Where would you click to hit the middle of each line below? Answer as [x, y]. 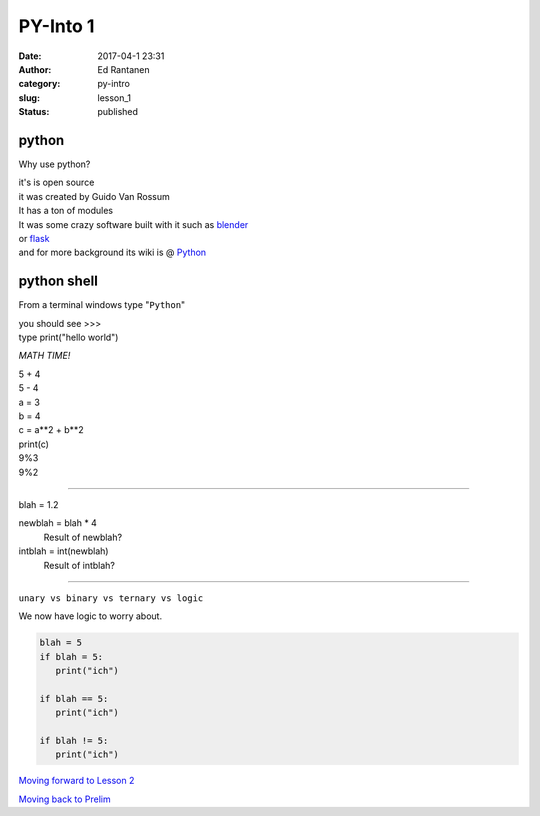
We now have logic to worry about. [90, 616]
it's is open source [56, 182]
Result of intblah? [79, 565]
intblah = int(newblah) [63, 551]
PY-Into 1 [56, 26]
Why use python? [54, 164]
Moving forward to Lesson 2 [76, 781]
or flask [34, 238]
